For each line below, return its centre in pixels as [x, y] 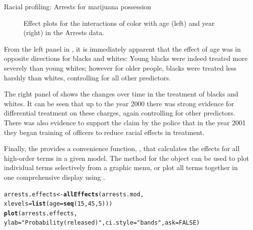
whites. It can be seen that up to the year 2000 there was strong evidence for [119, 103]
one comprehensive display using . [55, 177]
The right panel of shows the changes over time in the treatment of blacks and [121, 94]
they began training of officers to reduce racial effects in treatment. [104, 132]
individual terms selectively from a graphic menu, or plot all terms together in [121, 167]
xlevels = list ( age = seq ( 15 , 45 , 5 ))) [58, 204]
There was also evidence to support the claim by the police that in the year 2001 [125, 122]
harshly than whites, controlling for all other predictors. [87, 77]
